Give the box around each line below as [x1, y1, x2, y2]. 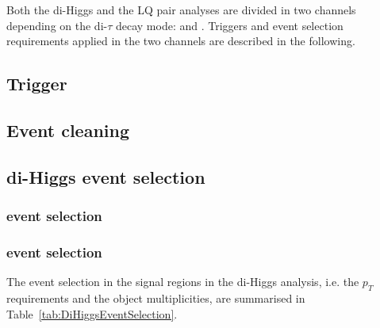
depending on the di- [6, 17, 108, 33]
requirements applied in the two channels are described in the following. [6, 32, 355, 49]
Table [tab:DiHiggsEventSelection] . [6, 305, 178, 322]
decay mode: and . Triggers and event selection [115, 17, 344, 33]
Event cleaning [6, 117, 130, 142]
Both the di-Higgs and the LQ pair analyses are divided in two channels [6, 2, 356, 17]
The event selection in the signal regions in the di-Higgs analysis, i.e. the [6, 273, 359, 290]
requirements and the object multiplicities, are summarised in [6, 289, 305, 306]
